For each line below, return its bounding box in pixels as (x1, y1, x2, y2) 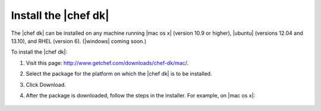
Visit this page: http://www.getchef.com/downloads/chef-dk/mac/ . (26, 59, 189, 66)
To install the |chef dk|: (11, 48, 68, 56)
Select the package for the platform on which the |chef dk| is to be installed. (26, 70, 212, 77)
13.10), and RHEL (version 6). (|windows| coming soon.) (11, 37, 147, 44)
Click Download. (26, 81, 66, 88)
